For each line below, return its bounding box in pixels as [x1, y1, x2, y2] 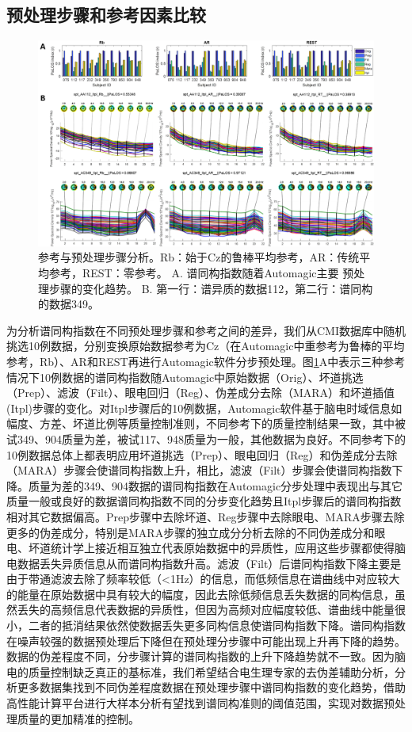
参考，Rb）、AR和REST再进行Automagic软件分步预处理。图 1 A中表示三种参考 [6, 353, 406, 369]
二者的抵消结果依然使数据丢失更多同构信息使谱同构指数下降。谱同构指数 [28, 617, 406, 634]
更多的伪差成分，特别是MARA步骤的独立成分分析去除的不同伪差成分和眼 [6, 524, 386, 540]
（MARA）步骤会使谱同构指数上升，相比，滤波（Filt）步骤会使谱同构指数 [6, 462, 392, 478]
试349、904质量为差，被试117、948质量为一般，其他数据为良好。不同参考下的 [6, 430, 406, 447]
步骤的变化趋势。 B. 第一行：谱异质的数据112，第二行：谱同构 [48, 280, 373, 296]
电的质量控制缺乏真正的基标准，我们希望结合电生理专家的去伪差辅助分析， [6, 663, 395, 680]
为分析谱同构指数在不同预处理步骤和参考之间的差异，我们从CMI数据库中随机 [6, 322, 406, 338]
